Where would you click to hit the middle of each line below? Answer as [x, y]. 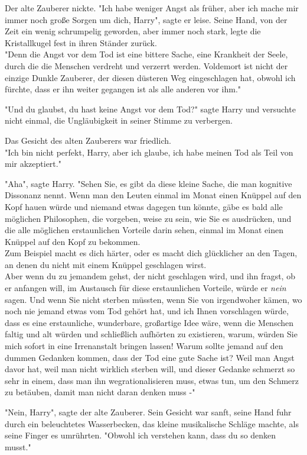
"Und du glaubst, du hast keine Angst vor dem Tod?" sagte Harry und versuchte [150, 109]
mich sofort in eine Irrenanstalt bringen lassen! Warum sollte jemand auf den [144, 346]
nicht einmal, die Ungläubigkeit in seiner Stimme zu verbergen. [119, 120]
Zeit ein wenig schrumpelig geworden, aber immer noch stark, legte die [133, 31]
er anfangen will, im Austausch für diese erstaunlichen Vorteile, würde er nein [146, 288]
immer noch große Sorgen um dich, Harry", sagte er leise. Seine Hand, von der [146, 19]
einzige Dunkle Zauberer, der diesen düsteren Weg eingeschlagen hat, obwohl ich [150, 77]
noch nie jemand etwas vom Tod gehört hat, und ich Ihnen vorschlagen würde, [147, 311]
